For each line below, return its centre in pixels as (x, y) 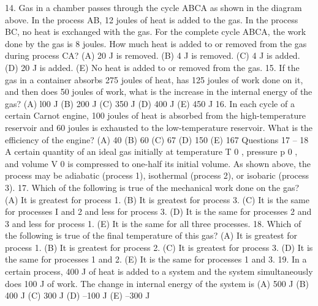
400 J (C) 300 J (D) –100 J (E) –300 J (78, 295)
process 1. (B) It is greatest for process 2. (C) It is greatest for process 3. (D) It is (159, 247)
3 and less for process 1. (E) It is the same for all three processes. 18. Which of (153, 223)
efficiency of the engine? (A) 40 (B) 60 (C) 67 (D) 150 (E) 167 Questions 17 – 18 (157, 139)
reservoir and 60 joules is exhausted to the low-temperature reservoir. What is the (159, 127)
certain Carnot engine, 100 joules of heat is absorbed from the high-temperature (155, 115)
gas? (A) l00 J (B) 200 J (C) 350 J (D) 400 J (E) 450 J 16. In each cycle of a (150, 103)
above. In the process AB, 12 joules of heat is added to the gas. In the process (152, 19)
